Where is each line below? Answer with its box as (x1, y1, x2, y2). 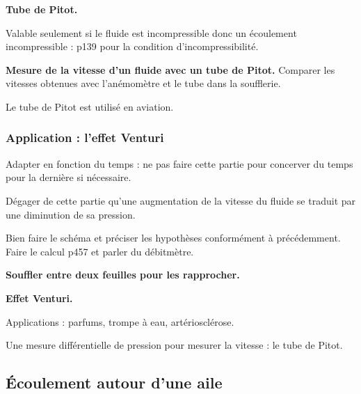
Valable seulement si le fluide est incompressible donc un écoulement (6, 25, 297, 40)
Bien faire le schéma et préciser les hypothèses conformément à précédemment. (6, 230, 341, 245)
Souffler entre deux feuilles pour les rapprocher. (6, 267, 240, 282)
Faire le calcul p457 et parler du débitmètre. (6, 244, 194, 258)
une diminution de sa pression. (6, 207, 136, 221)
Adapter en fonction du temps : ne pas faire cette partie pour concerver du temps (6, 156, 353, 171)
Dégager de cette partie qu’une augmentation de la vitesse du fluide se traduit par (6, 193, 356, 207)
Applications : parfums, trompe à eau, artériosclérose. (6, 314, 234, 329)
